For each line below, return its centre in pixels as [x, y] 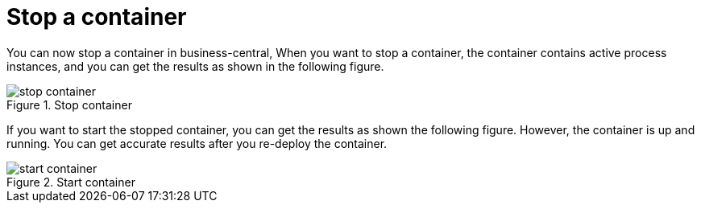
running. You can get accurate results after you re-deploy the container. [197, 143]
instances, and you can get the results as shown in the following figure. [195, 66]
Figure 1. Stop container [69, 104]
